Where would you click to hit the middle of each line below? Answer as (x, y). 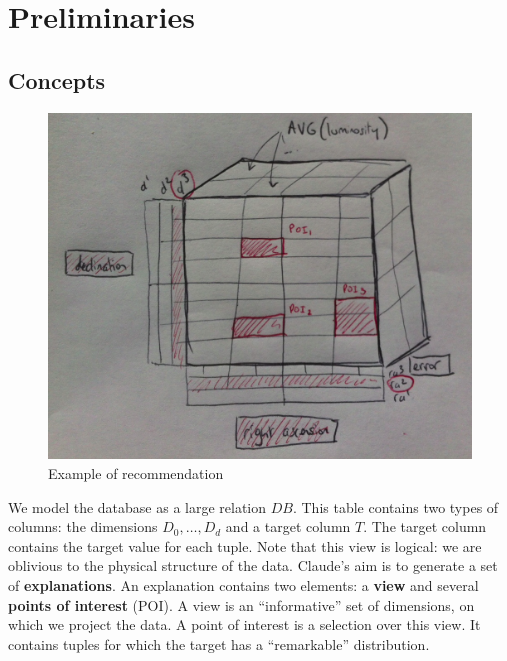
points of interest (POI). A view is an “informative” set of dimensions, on (241, 604)
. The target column (425, 526)
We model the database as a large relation (137, 506)
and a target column (288, 526)
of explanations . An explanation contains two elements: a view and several (243, 584)
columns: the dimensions (83, 526)
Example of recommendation (136, 473)
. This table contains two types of (395, 506)
